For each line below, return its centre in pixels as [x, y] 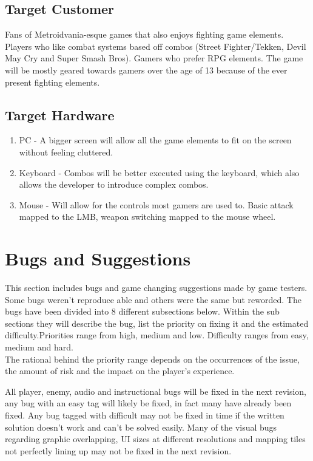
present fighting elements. [52, 82]
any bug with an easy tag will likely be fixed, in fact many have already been [148, 403]
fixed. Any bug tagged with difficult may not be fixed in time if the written [145, 415]
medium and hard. [39, 347]
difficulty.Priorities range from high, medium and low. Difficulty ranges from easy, [157, 335]
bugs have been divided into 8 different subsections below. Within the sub [142, 311]
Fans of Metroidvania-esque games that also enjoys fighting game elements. [144, 34]
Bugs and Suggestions [98, 258]
